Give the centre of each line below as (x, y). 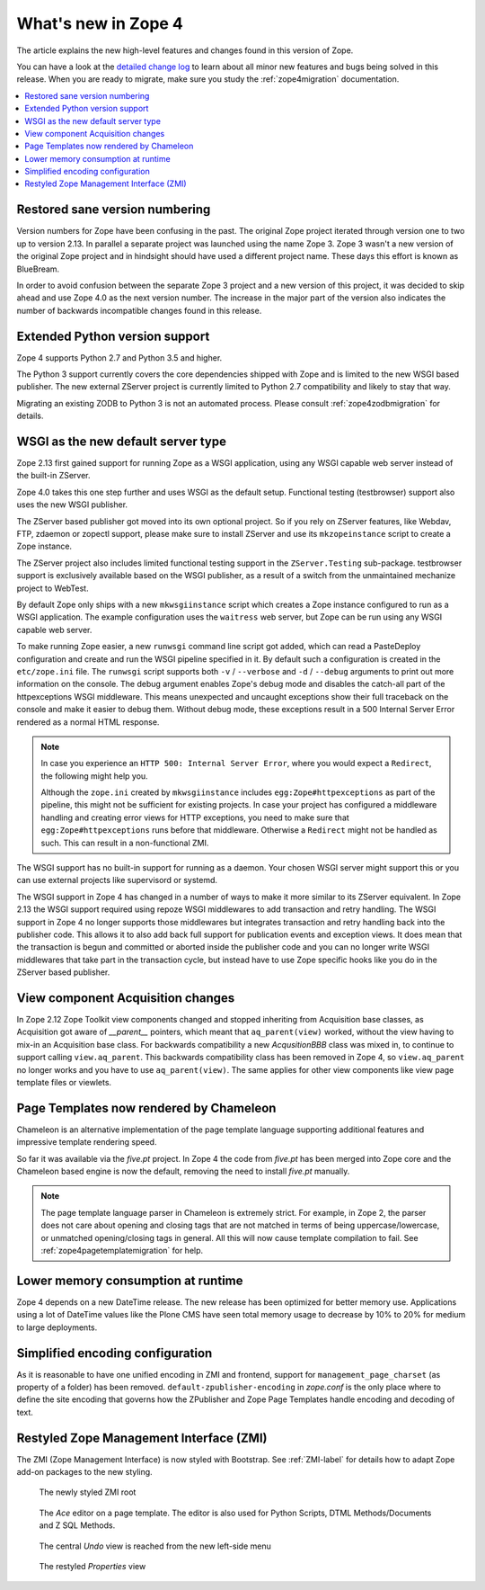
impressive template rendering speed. (87, 1142)
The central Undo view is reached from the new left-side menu (155, 1546)
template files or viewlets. (64, 1082)
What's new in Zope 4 (100, 23)
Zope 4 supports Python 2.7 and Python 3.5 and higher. (119, 357)
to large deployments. (57, 1327)
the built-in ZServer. (53, 476)
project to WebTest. (53, 588)
